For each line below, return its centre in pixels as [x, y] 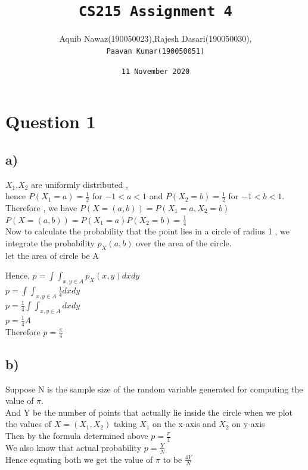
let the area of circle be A [52, 255]
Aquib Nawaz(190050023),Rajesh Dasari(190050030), [155, 38]
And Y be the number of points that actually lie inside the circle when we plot [149, 412]
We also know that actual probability [74, 447]
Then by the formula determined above [77, 435]
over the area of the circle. [184, 242]
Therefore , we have [41, 207]
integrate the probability [50, 242]
